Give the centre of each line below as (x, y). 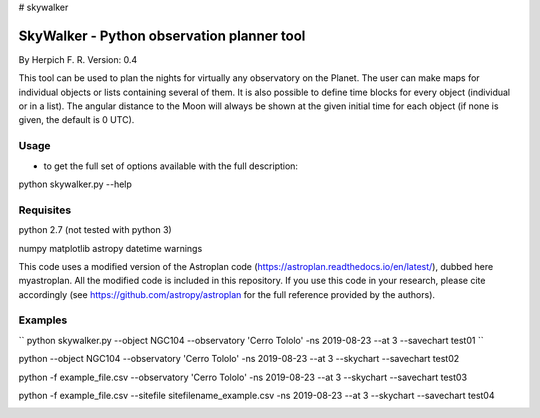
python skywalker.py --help (75, 184)
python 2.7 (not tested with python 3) (95, 230)
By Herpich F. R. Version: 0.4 (78, 59)
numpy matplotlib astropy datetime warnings (110, 248)
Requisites (45, 210)
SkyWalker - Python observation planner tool (162, 35)
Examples (43, 320)
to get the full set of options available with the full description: (171, 166)
